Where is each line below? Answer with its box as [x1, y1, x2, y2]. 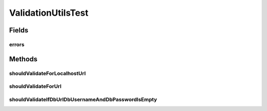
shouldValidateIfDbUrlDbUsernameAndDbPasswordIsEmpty [9, 96, 157, 103]
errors [9, 41, 25, 48]
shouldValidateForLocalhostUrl [9, 70, 86, 77]
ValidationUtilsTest [9, 7, 89, 18]
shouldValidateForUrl [9, 83, 62, 90]
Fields [9, 26, 29, 34]
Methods [9, 55, 38, 63]
